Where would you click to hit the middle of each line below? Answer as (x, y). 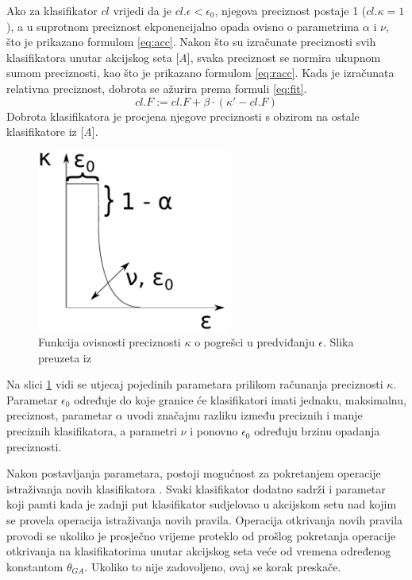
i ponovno (214, 431)
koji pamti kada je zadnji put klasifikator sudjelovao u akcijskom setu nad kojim (202, 504)
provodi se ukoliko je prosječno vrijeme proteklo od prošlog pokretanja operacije (201, 535)
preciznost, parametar (60, 415)
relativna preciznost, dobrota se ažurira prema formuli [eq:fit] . (157, 88)
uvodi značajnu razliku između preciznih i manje (245, 415)
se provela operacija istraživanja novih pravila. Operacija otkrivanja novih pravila (205, 520)
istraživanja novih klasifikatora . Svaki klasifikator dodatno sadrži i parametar (196, 488)
